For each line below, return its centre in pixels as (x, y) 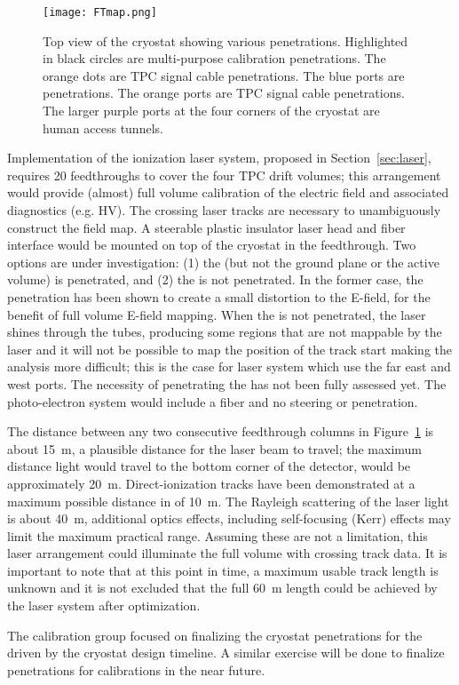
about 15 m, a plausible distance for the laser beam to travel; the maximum (214, 448)
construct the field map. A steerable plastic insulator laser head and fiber (206, 227)
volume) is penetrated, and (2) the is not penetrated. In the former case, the (215, 279)
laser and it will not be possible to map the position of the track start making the (230, 349)
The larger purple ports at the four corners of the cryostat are (211, 111)
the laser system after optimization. (104, 605)
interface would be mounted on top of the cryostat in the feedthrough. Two (212, 245)
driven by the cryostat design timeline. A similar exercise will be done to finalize (226, 653)
